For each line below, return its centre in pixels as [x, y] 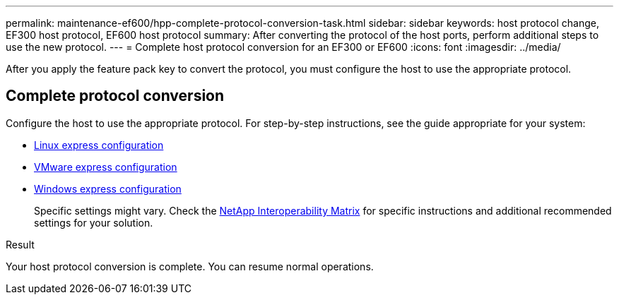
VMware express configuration [106, 167]
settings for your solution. [94, 222]
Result [20, 244]
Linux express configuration [99, 145]
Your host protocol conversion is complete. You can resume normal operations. [190, 266]
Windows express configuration [108, 188]
